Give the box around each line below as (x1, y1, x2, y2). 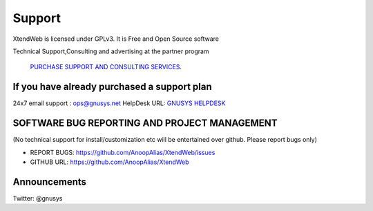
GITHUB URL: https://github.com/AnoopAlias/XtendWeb (30, 158, 189, 166)
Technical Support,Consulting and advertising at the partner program (12, 47, 210, 55)
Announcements (12, 176, 86, 187)
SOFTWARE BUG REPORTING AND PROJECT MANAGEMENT (12, 118, 278, 129)
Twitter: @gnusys (12, 194, 63, 202)
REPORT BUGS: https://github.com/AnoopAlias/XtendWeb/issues (30, 148, 216, 156)
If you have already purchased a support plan (12, 81, 212, 93)
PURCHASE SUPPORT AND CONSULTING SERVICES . (30, 63, 182, 71)
